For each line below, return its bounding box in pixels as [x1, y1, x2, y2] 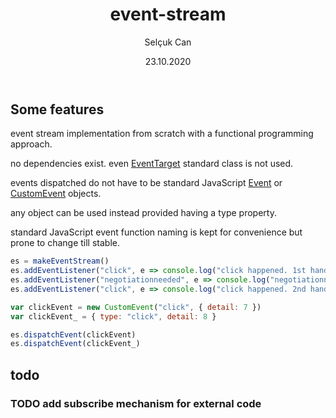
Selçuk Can [144, 36, 192, 48]
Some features [10, 101, 105, 118]
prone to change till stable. [10, 237, 120, 249]
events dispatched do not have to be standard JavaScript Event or [10, 177, 283, 189]
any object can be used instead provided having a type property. [10, 207, 277, 219]
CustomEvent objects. [10, 188, 102, 200]
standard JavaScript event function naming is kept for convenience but [10, 226, 303, 238]
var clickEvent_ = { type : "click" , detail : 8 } [10, 311, 217, 322]
